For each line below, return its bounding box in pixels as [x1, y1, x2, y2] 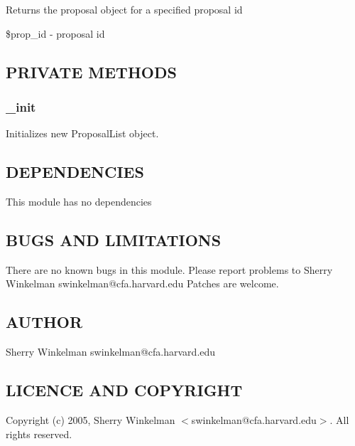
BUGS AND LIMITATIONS [6, 228, 222, 250]
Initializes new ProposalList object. [6, 126, 159, 141]
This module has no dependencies [6, 193, 152, 208]
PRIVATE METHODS [6, 60, 177, 83]
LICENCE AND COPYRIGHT [6, 379, 243, 401]
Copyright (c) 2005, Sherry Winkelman [6, 412, 175, 427]
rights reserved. [6, 426, 72, 441]
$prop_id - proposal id [6, 26, 105, 41]
